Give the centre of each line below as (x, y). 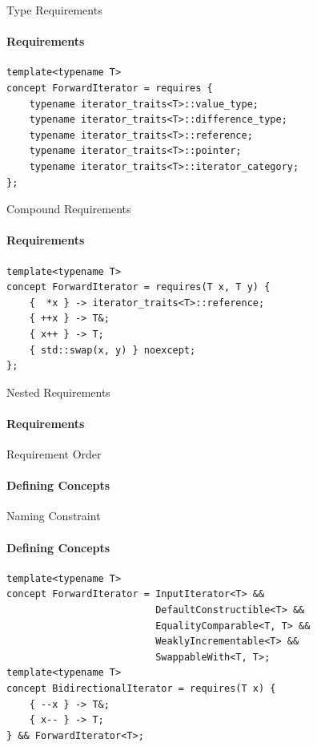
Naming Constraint (54, 516)
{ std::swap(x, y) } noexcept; (112, 350)
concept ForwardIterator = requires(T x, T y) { (138, 287)
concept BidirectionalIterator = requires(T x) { (141, 689)
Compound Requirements (69, 209)
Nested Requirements (58, 392)
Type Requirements (54, 10)
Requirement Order (54, 454)
